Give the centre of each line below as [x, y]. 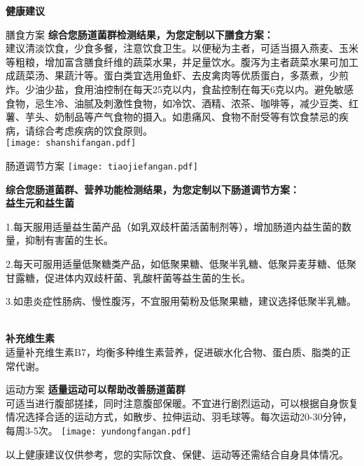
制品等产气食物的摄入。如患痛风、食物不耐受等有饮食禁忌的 [201, 117]
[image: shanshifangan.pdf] [71, 143]
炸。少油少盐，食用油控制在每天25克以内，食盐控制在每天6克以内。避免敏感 [180, 89]
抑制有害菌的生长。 [69, 240]
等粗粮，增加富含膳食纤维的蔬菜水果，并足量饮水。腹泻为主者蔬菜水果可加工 [182, 61]
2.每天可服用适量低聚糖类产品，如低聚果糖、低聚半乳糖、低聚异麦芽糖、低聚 [181, 264]
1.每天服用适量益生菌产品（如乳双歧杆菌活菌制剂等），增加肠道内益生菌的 [174, 226]
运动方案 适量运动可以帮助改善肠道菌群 [96, 389]
